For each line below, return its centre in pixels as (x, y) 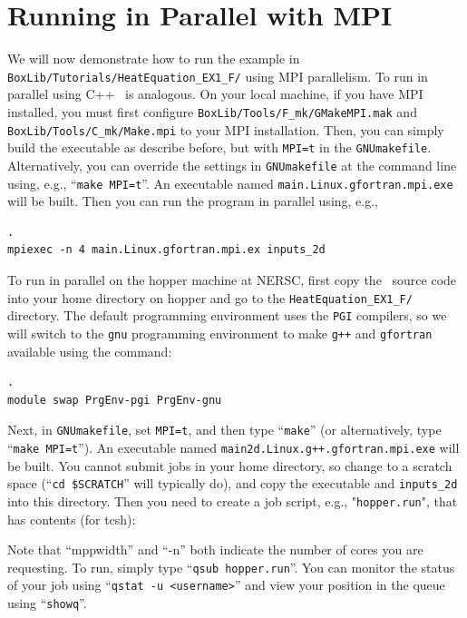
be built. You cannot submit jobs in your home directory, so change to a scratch (230, 465)
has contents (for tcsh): (72, 519)
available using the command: (90, 351)
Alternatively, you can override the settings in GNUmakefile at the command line (232, 165)
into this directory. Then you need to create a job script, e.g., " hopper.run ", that (233, 500)
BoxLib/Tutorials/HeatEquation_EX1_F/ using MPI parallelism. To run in (218, 76)
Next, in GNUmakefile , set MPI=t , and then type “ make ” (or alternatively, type (224, 430)
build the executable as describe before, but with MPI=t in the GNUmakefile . (219, 147)
